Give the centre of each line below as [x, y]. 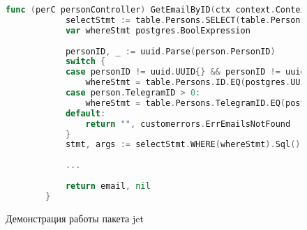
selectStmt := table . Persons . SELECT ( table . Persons [185, 20]
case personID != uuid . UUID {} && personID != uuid [185, 72]
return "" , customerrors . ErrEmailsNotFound [188, 124]
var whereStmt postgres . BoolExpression [158, 30]
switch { [85, 62]
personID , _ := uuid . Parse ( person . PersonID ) [170, 51]
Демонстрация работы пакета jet [75, 218]
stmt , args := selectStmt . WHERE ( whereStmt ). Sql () [183, 145]
